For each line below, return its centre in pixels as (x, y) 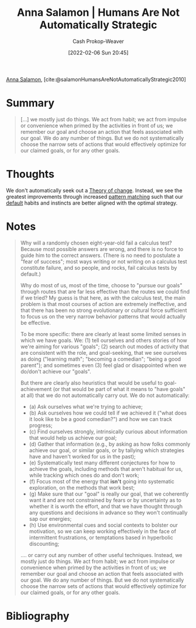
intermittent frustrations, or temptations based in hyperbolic (101, 537)
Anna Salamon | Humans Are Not (98, 13)
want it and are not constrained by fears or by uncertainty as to (105, 500)
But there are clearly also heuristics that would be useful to (91, 383)
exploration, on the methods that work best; (82, 487)
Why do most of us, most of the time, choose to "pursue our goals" (101, 285)
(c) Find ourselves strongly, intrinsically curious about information (108, 432)
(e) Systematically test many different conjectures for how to (102, 463)
